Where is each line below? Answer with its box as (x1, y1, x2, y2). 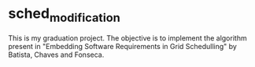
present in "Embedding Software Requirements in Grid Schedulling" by (8, 41, 238, 51)
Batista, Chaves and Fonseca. (8, 50, 105, 59)
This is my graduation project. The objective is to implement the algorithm (8, 33, 247, 43)
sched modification (8, 5, 120, 25)
